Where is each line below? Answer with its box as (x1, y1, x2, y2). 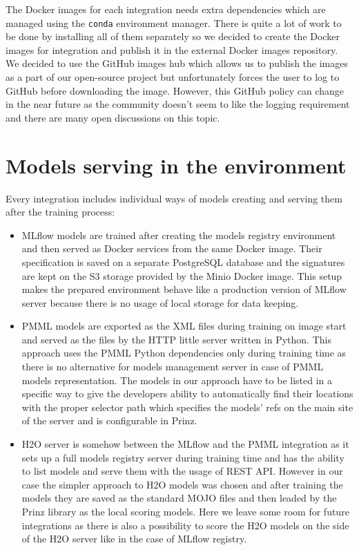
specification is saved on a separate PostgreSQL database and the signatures (21, 254, 345, 269)
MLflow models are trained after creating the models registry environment (21, 227, 336, 242)
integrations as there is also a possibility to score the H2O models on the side (21, 518, 349, 532)
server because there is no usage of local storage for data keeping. (21, 295, 299, 310)
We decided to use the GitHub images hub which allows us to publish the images (6, 56, 348, 70)
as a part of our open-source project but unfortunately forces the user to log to (6, 70, 340, 84)
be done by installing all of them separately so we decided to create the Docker (6, 29, 340, 44)
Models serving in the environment (6, 151, 347, 179)
